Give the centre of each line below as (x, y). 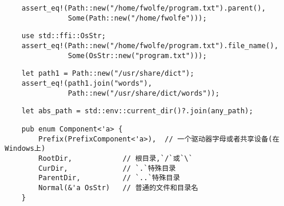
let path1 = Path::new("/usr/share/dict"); (108, 74)
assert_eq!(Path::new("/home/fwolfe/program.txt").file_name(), (150, 45)
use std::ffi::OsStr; (64, 36)
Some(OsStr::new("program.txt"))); (137, 55)
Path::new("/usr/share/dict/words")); (144, 93)
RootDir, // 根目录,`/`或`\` (116, 158)
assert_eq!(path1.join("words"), (87, 83)
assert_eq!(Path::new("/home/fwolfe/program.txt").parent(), (143, 8)
